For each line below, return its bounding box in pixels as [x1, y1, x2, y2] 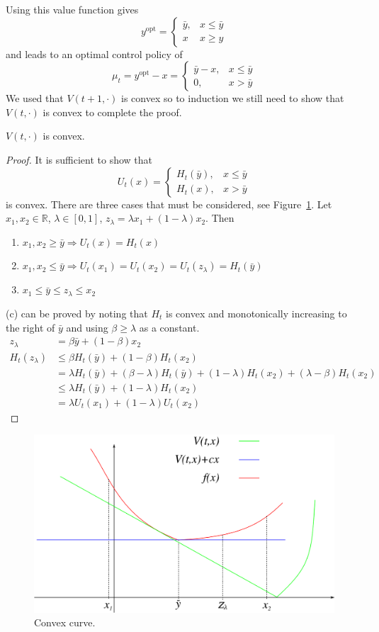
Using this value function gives [6, 2, 139, 16]
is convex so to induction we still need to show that [121, 91, 344, 106]
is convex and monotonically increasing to [166, 305, 347, 320]
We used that [6, 91, 64, 106]
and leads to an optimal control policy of [6, 46, 183, 61]
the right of [6, 320, 55, 334]
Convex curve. [34, 615, 96, 630]
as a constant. [139, 320, 200, 334]
